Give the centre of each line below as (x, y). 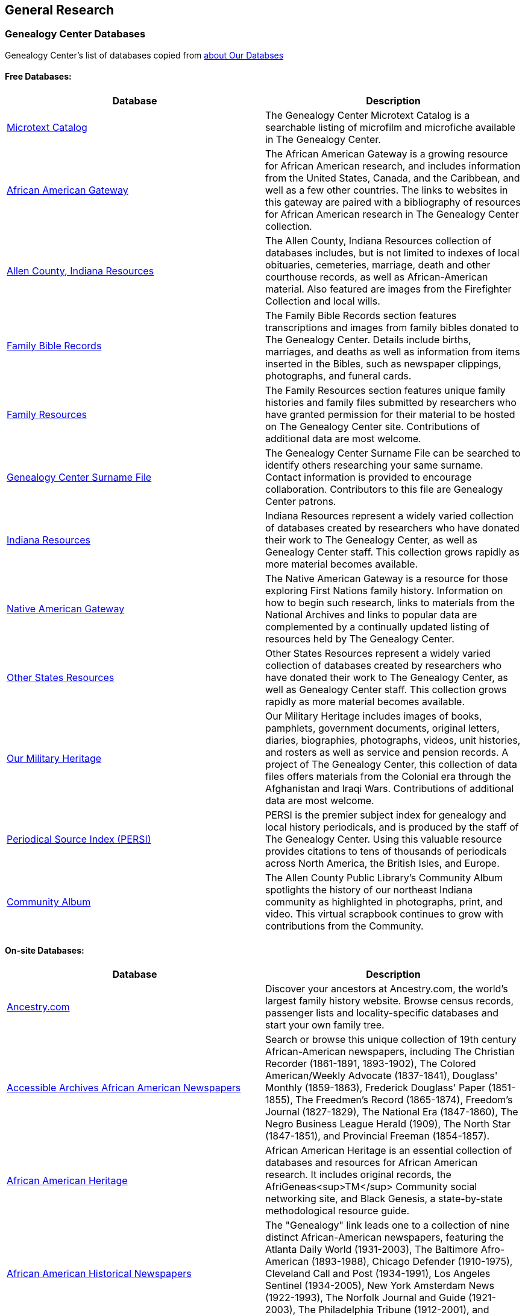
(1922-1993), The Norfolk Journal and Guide (366, 1298)
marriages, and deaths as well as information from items (393, 352)
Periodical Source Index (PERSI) (79, 839)
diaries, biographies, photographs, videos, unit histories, (393, 740)
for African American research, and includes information (393, 166)
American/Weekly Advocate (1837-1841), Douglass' (382, 1076)
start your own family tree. (325, 1025)
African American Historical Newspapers (99, 1274)
